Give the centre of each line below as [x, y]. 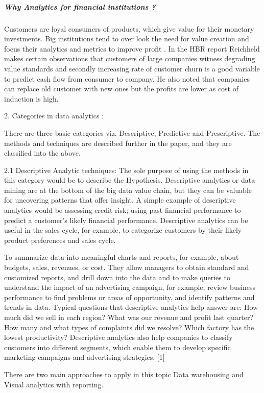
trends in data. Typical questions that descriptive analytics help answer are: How [131, 307]
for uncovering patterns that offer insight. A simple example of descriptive [120, 200]
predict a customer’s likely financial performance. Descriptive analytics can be [126, 220]
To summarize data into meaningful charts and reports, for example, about [122, 257]
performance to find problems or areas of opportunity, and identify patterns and [129, 297]
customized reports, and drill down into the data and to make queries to [117, 277]
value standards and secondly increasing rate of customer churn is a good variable [132, 68]
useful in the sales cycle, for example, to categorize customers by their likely [123, 230]
